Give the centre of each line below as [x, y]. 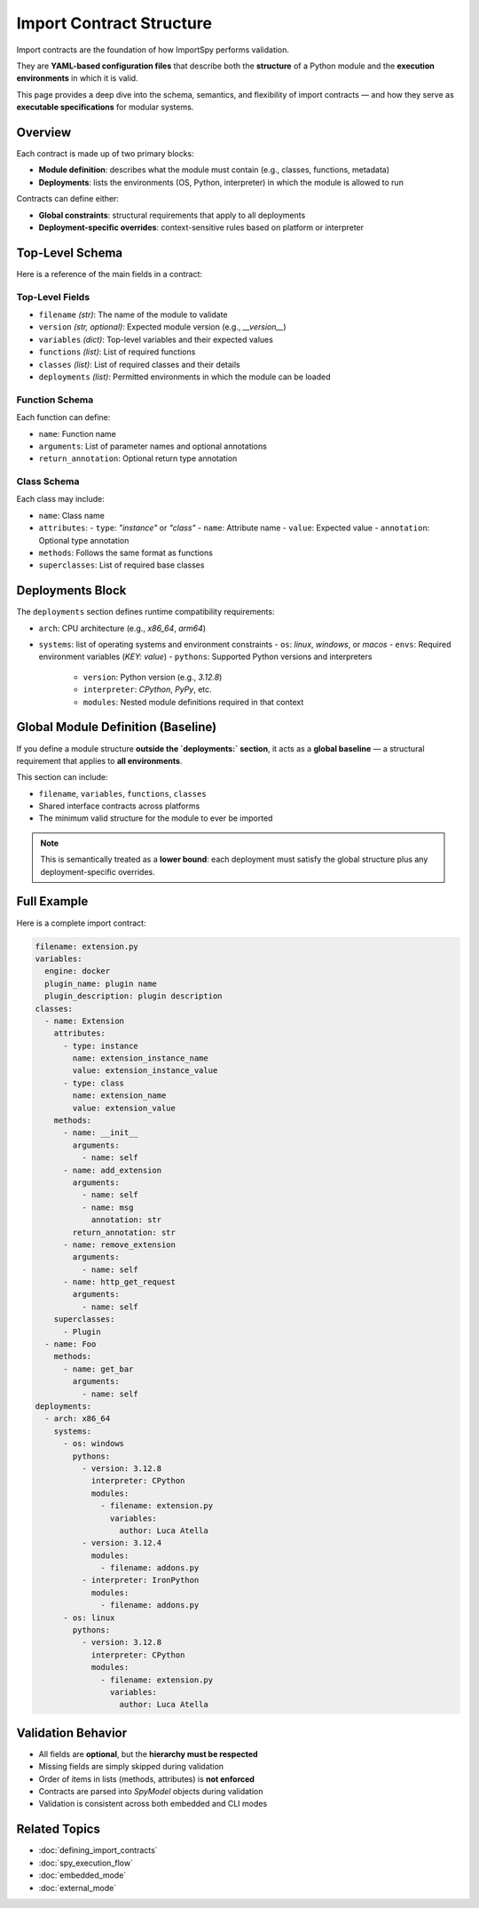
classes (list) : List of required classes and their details [139, 364]
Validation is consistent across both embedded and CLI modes [153, 1804]
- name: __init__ [101, 1133]
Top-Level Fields [53, 297]
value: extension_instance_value [145, 1071]
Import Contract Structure [114, 23]
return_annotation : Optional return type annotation [138, 458]
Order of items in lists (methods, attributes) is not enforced [146, 1779]
